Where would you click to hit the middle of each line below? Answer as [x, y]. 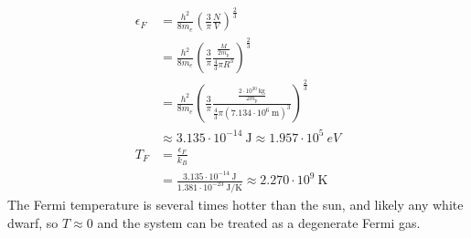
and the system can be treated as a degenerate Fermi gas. [259, 222]
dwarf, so [33, 222]
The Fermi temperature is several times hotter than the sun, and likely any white [235, 204]
